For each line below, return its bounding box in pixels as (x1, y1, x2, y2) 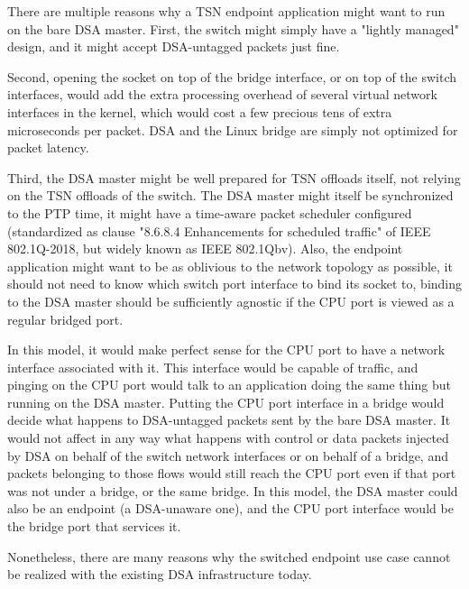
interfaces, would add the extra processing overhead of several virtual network (7, 85, 437, 104)
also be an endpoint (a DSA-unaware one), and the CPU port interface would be (7, 499, 454, 518)
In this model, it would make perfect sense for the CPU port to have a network (7, 340, 446, 359)
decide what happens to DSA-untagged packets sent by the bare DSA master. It (7, 410, 451, 429)
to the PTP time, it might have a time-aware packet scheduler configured (7, 203, 412, 222)
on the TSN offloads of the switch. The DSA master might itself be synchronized (7, 186, 454, 205)
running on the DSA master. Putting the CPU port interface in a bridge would (7, 392, 445, 411)
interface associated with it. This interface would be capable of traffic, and (7, 357, 418, 376)
